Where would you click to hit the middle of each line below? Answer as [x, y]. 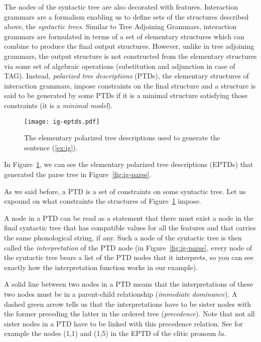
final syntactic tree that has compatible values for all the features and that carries [130, 228]
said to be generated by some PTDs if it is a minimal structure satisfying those [126, 95]
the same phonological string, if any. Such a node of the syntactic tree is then [123, 237]
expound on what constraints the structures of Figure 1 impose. [103, 201]
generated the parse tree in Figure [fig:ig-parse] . [78, 174]
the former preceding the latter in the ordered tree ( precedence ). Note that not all [129, 314]
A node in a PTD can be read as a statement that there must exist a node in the [129, 218]
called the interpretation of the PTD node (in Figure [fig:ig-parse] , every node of [128, 247]
